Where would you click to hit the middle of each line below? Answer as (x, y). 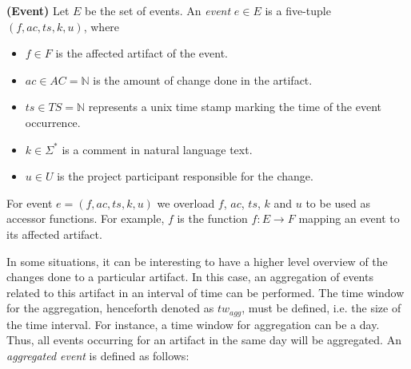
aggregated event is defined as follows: (98, 355)
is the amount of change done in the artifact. (203, 79)
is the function (212, 218)
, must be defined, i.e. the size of (321, 308)
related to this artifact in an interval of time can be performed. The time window (205, 292)
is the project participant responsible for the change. (185, 176)
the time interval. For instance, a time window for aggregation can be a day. (193, 324)
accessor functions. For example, (86, 218)
